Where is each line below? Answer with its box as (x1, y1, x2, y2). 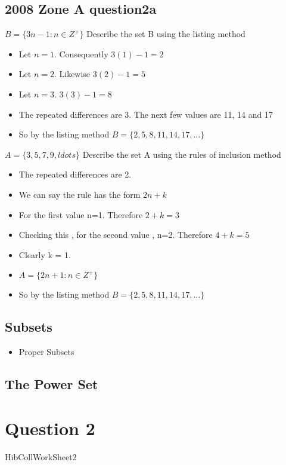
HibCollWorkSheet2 (5, 450, 77, 463)
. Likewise (54, 68, 91, 80)
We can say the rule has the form (18, 188, 141, 200)
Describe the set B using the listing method (86, 27, 245, 40)
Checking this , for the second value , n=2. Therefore (18, 228, 213, 241)
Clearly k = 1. (18, 248, 71, 261)
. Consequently (54, 47, 108, 60)
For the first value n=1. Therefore (18, 208, 143, 221)
